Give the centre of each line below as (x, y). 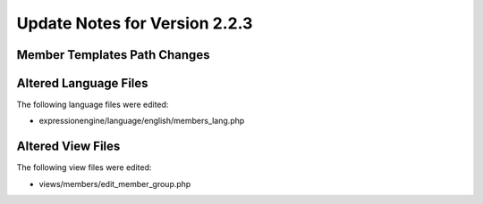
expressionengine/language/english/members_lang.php (142, 121)
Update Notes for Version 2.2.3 (135, 23)
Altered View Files (68, 147)
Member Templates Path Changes (113, 55)
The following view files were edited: (84, 167)
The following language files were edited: (93, 105)
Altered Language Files (82, 83)
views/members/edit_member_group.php (115, 184)
